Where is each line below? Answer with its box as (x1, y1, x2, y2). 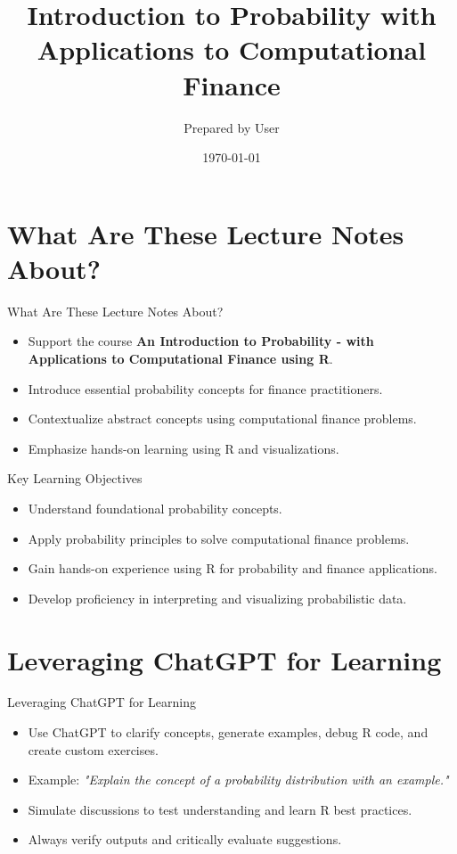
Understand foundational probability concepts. (28, 498, 282, 517)
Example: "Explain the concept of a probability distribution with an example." (28, 770, 449, 789)
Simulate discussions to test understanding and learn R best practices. (28, 800, 412, 818)
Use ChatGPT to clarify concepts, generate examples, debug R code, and (28, 723, 428, 742)
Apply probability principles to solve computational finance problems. (28, 529, 410, 547)
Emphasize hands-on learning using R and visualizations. (28, 439, 339, 457)
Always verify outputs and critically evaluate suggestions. (28, 830, 342, 849)
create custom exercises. (28, 740, 159, 759)
